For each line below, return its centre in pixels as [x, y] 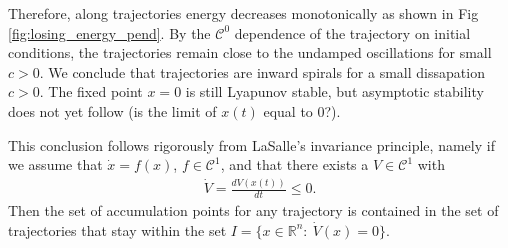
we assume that [55, 164]
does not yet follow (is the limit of [112, 110]
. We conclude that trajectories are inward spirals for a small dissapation [262, 71]
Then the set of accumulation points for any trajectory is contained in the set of [253, 209]
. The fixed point [91, 91]
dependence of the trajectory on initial [352, 32]
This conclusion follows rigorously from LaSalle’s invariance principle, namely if [251, 144]
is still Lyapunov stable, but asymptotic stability [334, 91]
